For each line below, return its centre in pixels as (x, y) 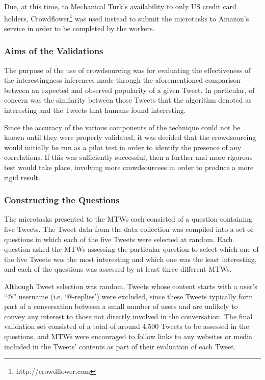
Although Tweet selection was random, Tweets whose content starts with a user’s (131, 286)
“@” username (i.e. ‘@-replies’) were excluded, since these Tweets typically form (129, 296)
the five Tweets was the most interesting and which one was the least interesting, (130, 259)
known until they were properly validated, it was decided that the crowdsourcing (130, 137)
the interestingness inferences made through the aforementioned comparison (123, 80)
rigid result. (22, 177)
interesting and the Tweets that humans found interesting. (95, 110)
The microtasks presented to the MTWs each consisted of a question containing (128, 219)
